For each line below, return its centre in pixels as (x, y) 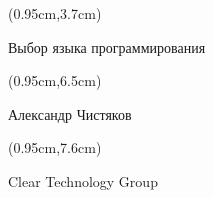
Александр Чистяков (70, 113)
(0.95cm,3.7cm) (55, 13)
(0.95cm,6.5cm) (55, 80)
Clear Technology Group (83, 180)
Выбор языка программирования (107, 46)
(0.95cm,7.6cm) (55, 147)
